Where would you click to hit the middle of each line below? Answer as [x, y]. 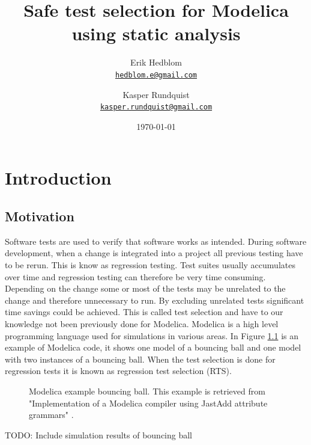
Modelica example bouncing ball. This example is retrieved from [147, 391]
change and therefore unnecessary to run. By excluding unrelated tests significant [155, 300]
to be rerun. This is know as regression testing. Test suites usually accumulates [150, 264]
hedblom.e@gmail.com [156, 75]
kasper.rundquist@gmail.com [156, 107]
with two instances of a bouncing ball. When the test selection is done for [140, 359]
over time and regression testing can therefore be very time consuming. [135, 276]
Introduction [58, 178]
